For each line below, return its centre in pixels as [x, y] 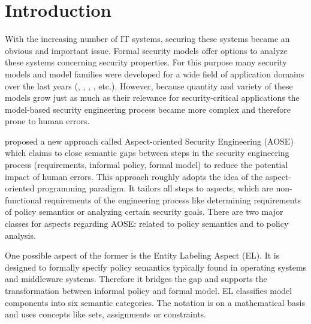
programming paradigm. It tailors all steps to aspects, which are [155, 188]
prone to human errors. [47, 121]
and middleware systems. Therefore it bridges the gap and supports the [136, 279]
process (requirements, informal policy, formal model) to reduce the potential [147, 165]
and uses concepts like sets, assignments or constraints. [106, 314]
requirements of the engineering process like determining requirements [173, 199]
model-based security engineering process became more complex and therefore [148, 109]
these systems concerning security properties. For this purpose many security [146, 62]
